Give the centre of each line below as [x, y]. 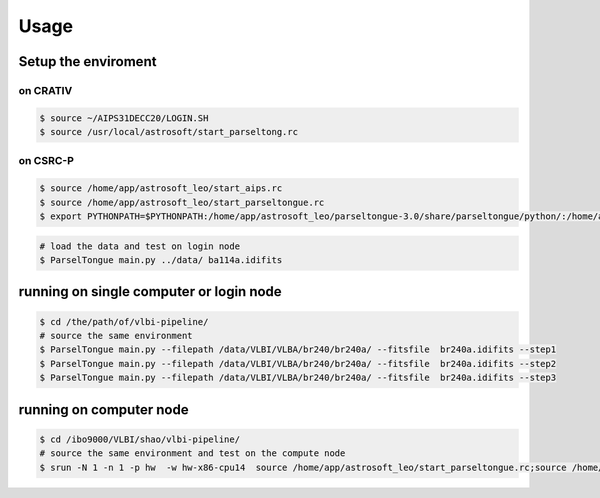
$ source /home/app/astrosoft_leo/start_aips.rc [161, 188]
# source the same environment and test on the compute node [192, 453]
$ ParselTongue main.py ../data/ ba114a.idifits [161, 260]
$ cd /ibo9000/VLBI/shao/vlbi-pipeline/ [139, 439]
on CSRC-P [46, 161]
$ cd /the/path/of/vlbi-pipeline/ [124, 321]
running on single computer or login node [150, 291]
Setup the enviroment [87, 61]
